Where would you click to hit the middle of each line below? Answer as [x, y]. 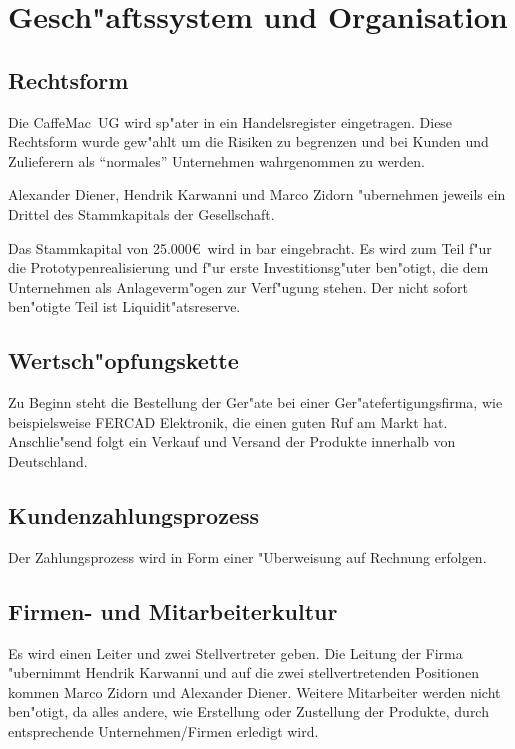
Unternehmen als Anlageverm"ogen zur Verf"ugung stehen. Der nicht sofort [238, 286]
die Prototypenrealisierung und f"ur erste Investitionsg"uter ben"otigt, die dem [248, 267]
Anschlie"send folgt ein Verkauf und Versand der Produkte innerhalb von [232, 441]
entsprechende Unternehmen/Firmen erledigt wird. [163, 730]
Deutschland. [48, 460]
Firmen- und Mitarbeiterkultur [173, 610]
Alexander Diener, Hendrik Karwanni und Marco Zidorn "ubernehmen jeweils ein [257, 194]
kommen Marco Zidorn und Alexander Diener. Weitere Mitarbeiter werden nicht [254, 691]
